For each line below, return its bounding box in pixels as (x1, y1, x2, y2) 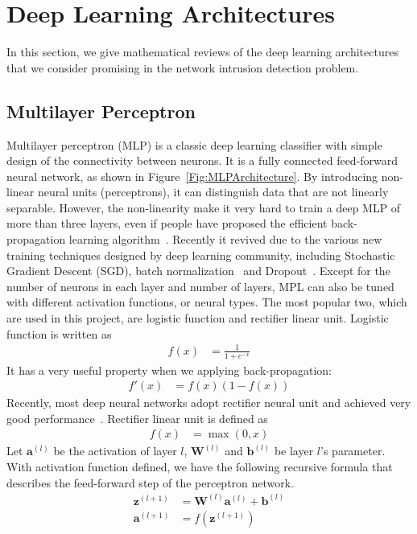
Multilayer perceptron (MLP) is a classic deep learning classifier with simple (6, 136, 382, 153)
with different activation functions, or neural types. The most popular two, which (6, 294, 407, 310)
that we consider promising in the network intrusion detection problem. (6, 59, 359, 76)
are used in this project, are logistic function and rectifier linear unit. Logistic (6, 310, 389, 327)
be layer (274, 442, 314, 459)
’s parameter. (320, 442, 386, 459)
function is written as (6, 325, 112, 342)
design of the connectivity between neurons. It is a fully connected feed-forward (6, 152, 398, 169)
